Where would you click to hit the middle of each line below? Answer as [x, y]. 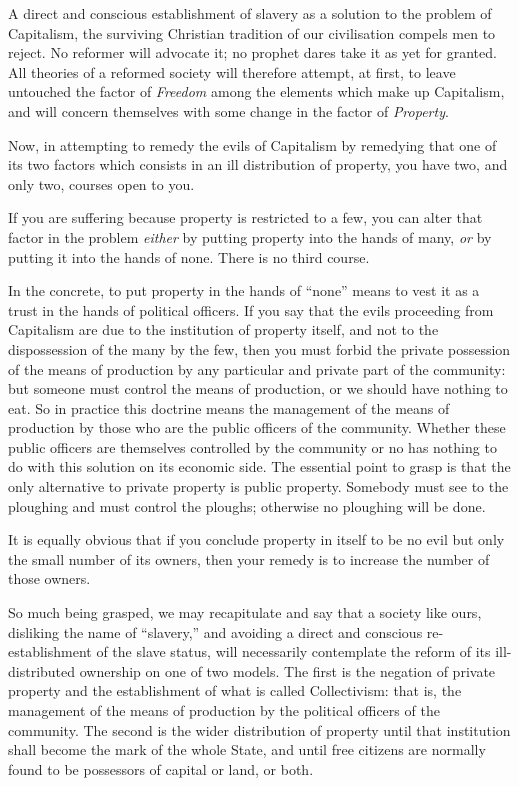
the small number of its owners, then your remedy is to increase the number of [249, 558]
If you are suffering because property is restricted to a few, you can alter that [245, 217]
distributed [42, 670]
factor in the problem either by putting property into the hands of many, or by [250, 236]
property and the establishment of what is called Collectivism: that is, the [235, 690]
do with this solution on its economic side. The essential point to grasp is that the [259, 466]
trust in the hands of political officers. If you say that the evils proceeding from [251, 309]
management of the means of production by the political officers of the [224, 710]
